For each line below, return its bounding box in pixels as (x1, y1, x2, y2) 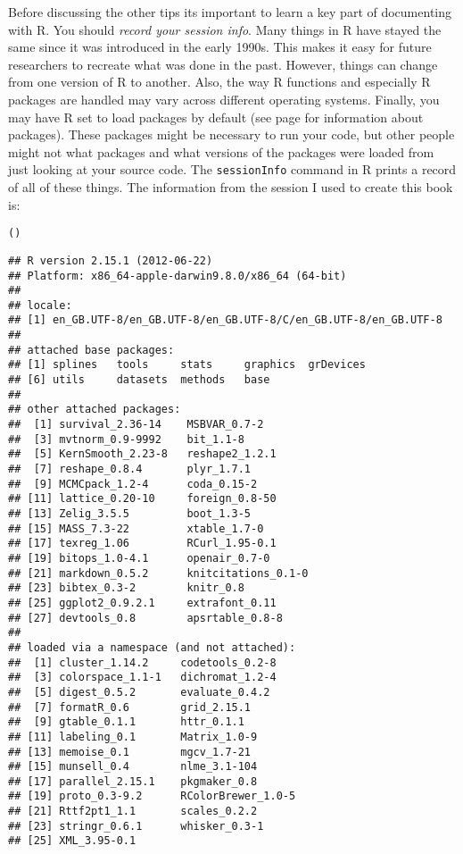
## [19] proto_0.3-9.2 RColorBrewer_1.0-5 (8, 790, 296, 803)
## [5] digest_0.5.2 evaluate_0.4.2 (8, 685, 270, 699)
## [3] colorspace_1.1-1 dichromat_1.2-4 (8, 671, 277, 684)
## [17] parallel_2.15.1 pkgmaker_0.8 (8, 774, 258, 788)
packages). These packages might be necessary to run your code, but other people (8, 125, 455, 144)
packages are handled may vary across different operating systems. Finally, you (8, 89, 440, 108)
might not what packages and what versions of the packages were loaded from (8, 142, 434, 161)
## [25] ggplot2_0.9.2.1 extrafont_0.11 (8, 596, 277, 609)
